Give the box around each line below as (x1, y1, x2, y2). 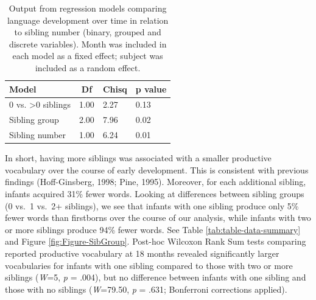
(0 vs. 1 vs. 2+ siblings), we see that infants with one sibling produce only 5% (5, 199, 299, 212)
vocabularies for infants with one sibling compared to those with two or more (5, 259, 293, 271)
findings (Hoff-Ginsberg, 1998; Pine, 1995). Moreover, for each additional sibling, (5, 175, 306, 188)
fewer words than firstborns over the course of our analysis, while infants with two (5, 211, 311, 224)
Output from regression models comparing (9, 2, 167, 14)
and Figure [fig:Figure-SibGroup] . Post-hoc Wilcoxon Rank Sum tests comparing (5, 235, 306, 248)
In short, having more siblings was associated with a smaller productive (5, 152, 272, 164)
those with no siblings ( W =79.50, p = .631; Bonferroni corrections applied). (5, 282, 287, 295)
